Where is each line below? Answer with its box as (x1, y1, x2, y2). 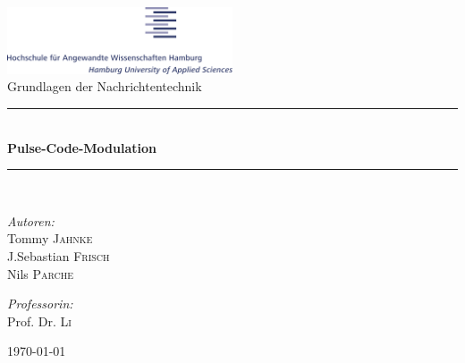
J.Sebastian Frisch (7, 246, 110, 265)
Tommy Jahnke (7, 229, 93, 248)
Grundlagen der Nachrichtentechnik (7, 77, 202, 96)
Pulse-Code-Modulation (7, 138, 157, 156)
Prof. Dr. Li (7, 311, 72, 330)
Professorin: (7, 294, 73, 313)
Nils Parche (7, 264, 74, 283)
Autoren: (7, 211, 55, 230)
